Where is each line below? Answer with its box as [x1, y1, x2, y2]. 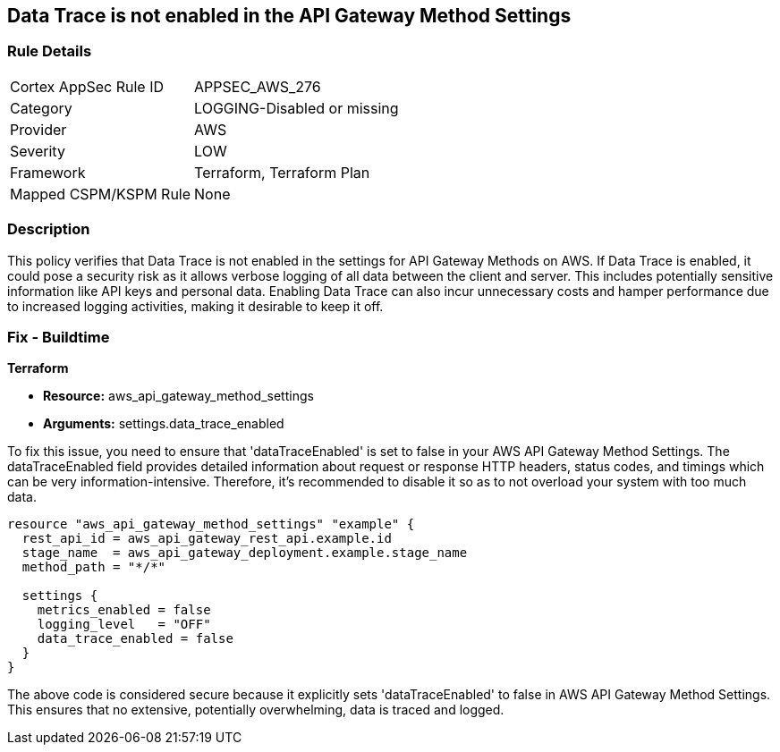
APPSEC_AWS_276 [194, 77, 321, 96]
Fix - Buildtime [7, 327, 110, 346]
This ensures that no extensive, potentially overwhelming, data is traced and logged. [7, 702, 504, 718]
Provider [10, 120, 67, 139]
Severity [10, 141, 65, 160]
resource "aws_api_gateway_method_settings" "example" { [7, 517, 415, 532]
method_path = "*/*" [21, 560, 166, 575]
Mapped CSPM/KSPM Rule [10, 184, 191, 203]
